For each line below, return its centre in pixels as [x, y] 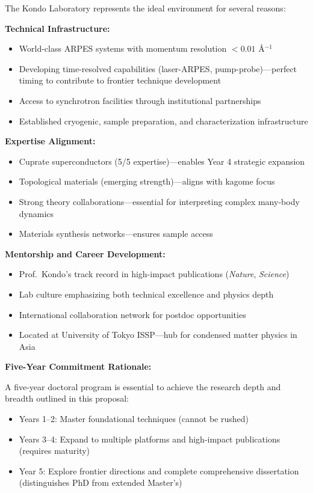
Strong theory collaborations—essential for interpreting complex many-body [159, 201]
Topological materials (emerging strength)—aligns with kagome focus [147, 181]
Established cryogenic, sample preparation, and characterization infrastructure [163, 121]
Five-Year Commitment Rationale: [78, 366]
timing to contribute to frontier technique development [120, 80]
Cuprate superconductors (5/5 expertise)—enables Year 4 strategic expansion [162, 161]
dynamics [36, 213]
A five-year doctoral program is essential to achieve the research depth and [143, 386]
